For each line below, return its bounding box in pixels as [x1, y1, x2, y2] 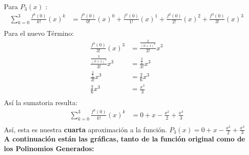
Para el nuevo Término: [4, 28, 74, 38]
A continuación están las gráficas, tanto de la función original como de [4, 134, 245, 144]
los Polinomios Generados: [4, 143, 95, 153]
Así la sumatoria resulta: [4, 97, 77, 108]
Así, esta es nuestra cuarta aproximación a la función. [4, 124, 167, 134]
